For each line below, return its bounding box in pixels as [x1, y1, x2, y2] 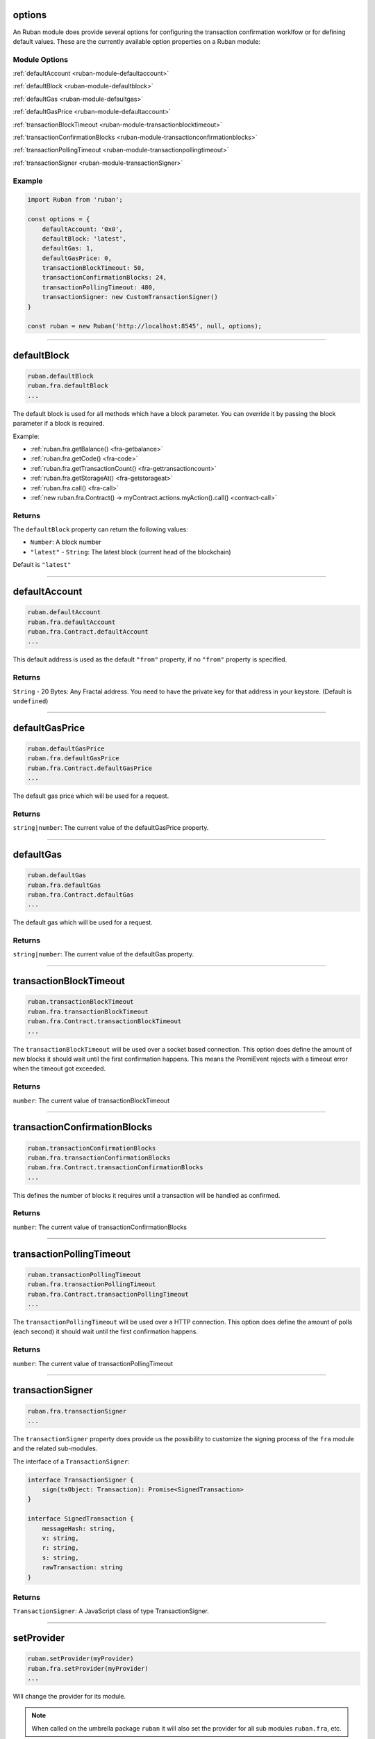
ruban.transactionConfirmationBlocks [27, 1144, 156, 1152]
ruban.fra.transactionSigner [27, 1407, 127, 1415]
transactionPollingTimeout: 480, [42, 283, 156, 291]
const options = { [27, 216, 90, 223]
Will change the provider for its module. [12, 1692, 126, 1701]
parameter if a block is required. [12, 419, 105, 428]
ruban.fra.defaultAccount [27, 618, 116, 626]
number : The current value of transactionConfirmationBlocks [12, 1223, 187, 1231]
